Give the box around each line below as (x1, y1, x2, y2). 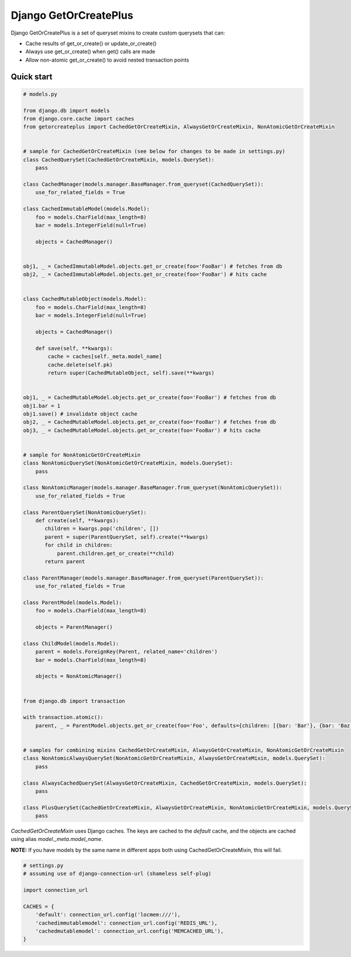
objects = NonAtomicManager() (35, 673, 122, 680)
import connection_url (23, 887, 88, 894)
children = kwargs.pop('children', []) (44, 525, 159, 532)
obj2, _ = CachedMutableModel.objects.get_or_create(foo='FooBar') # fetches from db (23, 419, 276, 425)
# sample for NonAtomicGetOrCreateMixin (23, 451, 140, 458)
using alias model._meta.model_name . (11, 836, 104, 843)
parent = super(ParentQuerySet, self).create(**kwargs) (44, 533, 209, 540)
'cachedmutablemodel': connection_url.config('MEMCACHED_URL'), (35, 928, 224, 934)
